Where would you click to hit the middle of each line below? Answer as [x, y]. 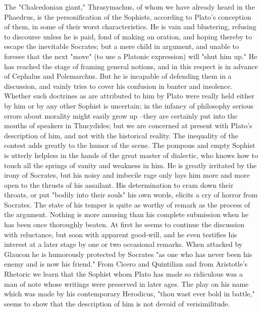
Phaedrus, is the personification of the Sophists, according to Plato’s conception [128, 16]
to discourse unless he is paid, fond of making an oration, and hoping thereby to [128, 36]
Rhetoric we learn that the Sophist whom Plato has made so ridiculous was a [123, 274]
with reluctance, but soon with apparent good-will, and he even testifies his [121, 234]
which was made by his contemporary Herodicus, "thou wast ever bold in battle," [129, 294]
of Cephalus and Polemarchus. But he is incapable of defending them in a [118, 76]
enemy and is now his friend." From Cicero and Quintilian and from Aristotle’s [126, 264]
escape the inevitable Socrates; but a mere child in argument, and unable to [121, 46]
